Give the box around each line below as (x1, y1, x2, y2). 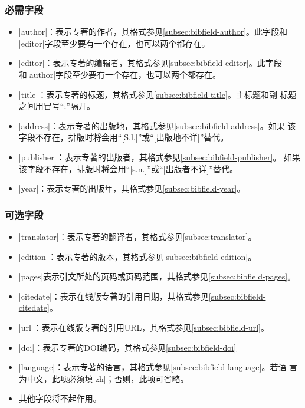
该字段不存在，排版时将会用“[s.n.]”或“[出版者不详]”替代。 (18, 162, 238, 175)
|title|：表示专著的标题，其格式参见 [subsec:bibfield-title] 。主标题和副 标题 (18, 88, 297, 100)
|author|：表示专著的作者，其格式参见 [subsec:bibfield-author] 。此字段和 (18, 25, 288, 38)
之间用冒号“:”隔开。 (18, 100, 95, 112)
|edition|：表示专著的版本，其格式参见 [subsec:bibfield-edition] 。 (18, 250, 257, 262)
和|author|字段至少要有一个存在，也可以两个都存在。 (18, 68, 221, 80)
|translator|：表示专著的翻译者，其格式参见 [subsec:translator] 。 (18, 230, 257, 242)
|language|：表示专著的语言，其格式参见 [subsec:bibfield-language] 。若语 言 (18, 361, 298, 373)
